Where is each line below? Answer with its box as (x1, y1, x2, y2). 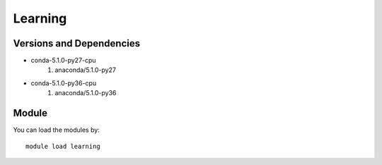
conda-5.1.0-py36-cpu (30, 78, 97, 87)
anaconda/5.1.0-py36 (54, 89, 117, 97)
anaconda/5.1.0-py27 (54, 66, 117, 74)
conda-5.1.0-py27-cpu (30, 56, 96, 65)
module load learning (25, 142, 100, 150)
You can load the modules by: (13, 126, 100, 134)
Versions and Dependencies (13, 37, 141, 49)
